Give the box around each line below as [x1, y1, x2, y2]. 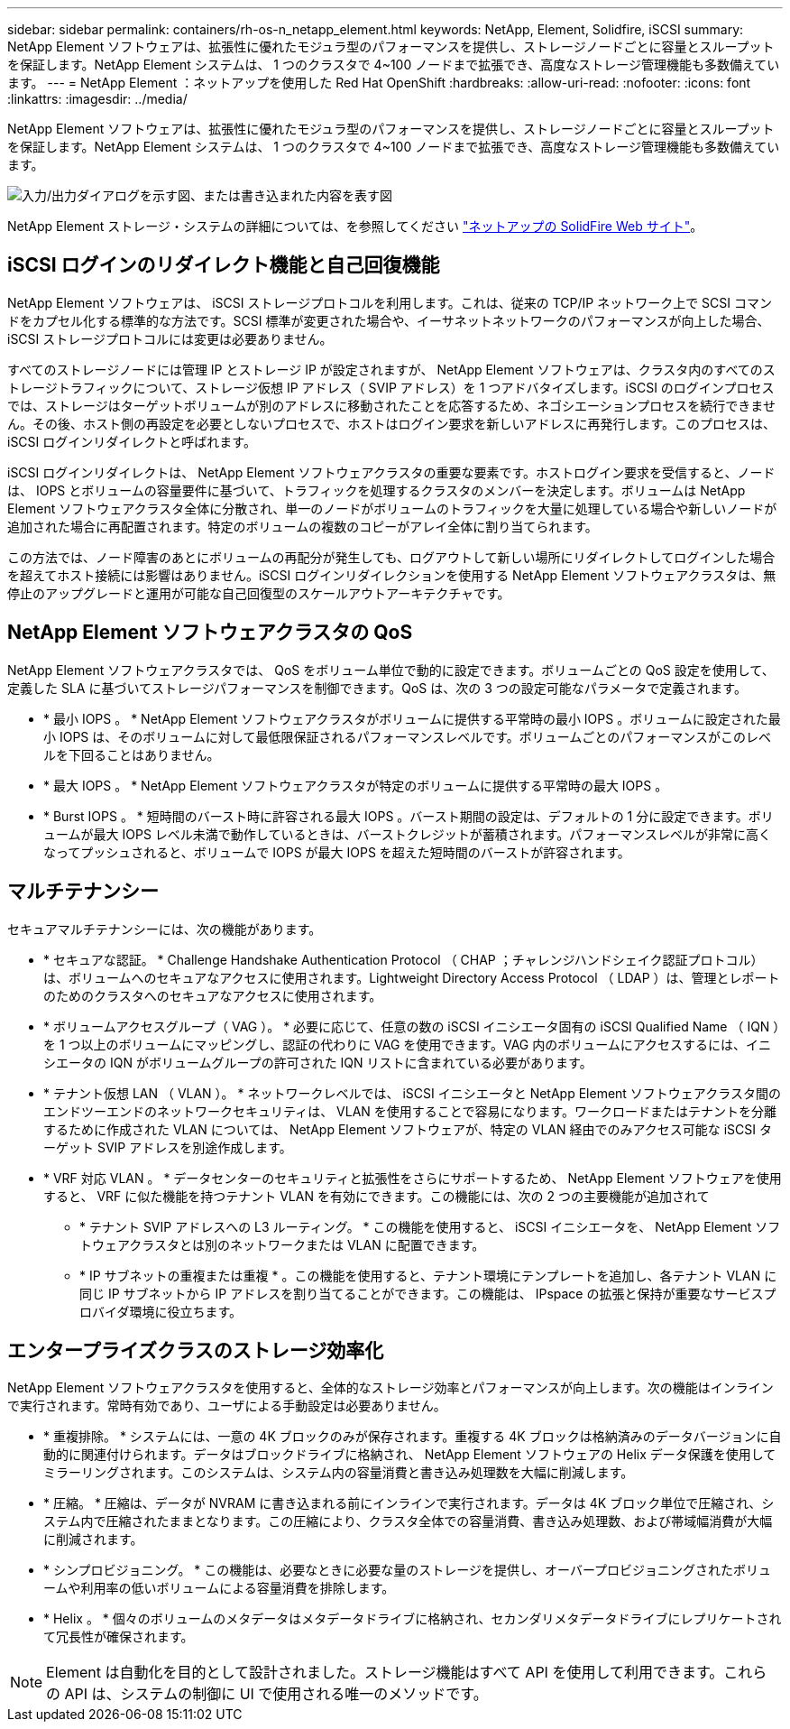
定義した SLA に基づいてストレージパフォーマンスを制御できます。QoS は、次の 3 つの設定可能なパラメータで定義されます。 [7, 680, 747, 696]
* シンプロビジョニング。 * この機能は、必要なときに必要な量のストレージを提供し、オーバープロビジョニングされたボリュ [43, 1562, 772, 1578]
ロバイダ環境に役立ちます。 [79, 1303, 243, 1319]
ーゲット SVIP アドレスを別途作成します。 [43, 1139, 292, 1155]
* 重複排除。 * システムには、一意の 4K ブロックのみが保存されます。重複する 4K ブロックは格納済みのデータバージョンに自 [43, 1429, 782, 1445]
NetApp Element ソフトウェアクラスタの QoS [7, 621, 413, 644]
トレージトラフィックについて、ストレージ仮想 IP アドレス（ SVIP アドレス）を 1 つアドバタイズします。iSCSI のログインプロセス [7, 379, 775, 395]
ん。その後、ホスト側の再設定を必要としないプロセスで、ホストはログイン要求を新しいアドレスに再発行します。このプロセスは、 [7, 415, 776, 431]
